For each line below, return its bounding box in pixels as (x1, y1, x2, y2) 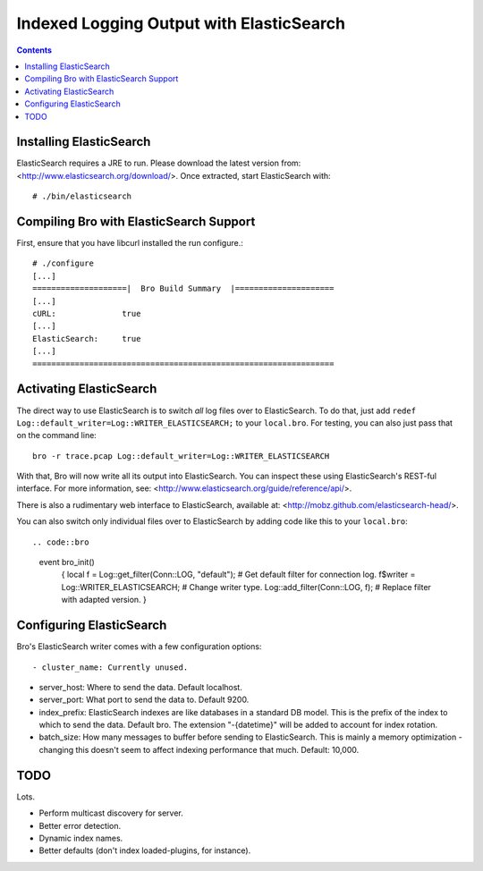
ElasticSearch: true (32, 334, 141, 343)
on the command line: (16, 430, 97, 441)
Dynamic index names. (38, 833, 123, 843)
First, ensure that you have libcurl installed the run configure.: (16, 238, 243, 249)
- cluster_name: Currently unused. (32, 662, 189, 672)
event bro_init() (38, 557, 96, 568)
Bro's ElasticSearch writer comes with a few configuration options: (16, 641, 262, 652)
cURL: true (32, 309, 141, 319)
